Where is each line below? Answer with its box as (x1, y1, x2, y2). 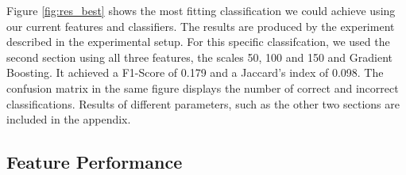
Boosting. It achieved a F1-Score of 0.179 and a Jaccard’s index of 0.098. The (6, 64, 384, 81)
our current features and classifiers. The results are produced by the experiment (6, 17, 395, 34)
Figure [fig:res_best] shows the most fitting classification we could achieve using (6, 2, 396, 18)
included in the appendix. (6, 111, 131, 127)
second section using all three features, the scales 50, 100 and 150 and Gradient (6, 48, 392, 65)
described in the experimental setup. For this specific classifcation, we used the (6, 33, 390, 50)
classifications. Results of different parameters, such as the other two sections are (6, 95, 400, 112)
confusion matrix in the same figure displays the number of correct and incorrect (6, 79, 399, 96)
